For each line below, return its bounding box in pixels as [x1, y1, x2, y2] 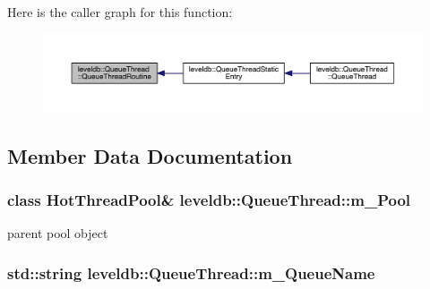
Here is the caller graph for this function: [7, 3, 233, 21]
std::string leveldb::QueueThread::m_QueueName [7, 261, 375, 284]
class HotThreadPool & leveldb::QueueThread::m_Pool [7, 189, 411, 211]
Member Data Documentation [7, 141, 293, 169]
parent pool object [7, 224, 108, 242]
